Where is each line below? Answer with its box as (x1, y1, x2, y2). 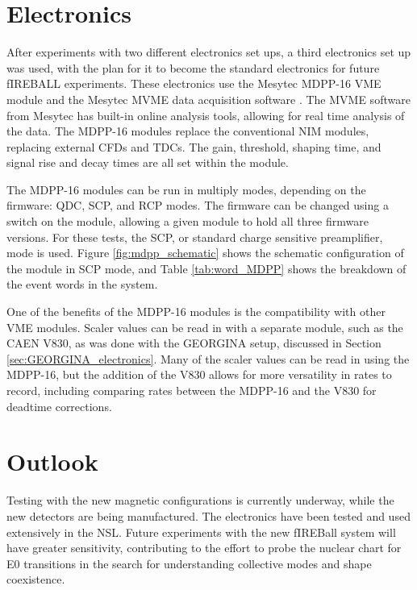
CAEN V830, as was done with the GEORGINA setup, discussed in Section (6, 334, 382, 351)
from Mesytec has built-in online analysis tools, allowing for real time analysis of (6, 106, 405, 123)
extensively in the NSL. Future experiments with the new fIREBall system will (6, 523, 396, 540)
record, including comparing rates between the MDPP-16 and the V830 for (6, 382, 377, 398)
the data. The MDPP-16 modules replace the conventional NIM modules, (6, 123, 369, 139)
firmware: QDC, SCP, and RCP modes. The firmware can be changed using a (6, 197, 389, 214)
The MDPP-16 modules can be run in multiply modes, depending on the (6, 181, 366, 197)
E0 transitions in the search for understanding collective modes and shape (6, 555, 372, 571)
